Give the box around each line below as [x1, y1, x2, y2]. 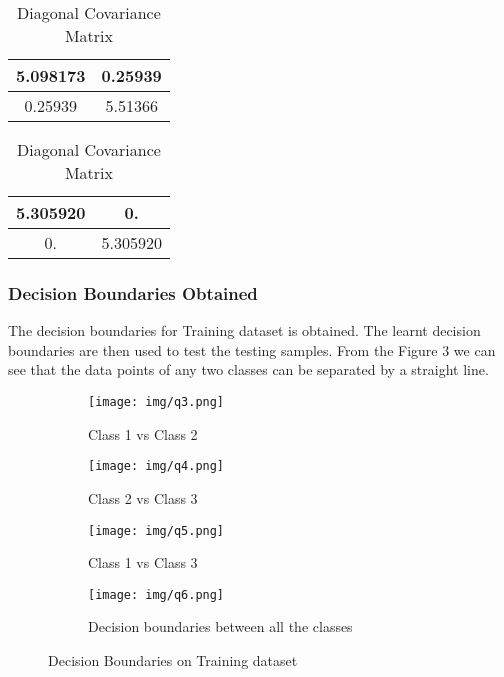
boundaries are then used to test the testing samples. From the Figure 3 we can [8, 339, 496, 360]
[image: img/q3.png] [88, 395, 225, 409]
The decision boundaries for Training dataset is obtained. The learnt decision [8, 320, 481, 341]
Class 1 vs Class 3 [88, 552, 198, 573]
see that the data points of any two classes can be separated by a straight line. [8, 359, 489, 380]
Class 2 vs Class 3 [88, 487, 198, 508]
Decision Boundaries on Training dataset [48, 650, 298, 670]
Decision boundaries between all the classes [88, 616, 353, 637]
